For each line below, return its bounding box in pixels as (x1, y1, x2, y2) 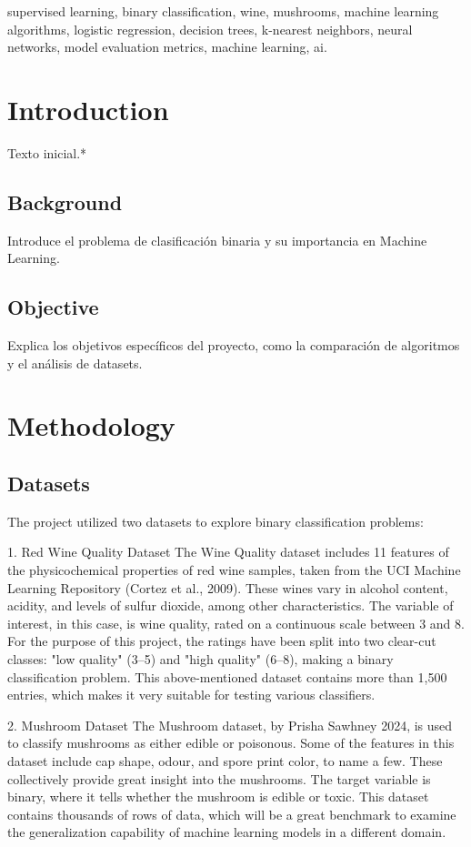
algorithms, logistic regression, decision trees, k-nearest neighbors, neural (7, 19, 413, 38)
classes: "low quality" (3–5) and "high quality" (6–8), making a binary (7, 650, 394, 669)
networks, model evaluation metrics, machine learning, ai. (7, 37, 327, 56)
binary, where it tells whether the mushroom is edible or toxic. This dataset (7, 787, 429, 806)
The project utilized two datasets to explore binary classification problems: (7, 511, 424, 530)
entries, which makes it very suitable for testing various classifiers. (7, 685, 376, 704)
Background (7, 187, 123, 216)
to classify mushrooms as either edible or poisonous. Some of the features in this (7, 733, 455, 752)
